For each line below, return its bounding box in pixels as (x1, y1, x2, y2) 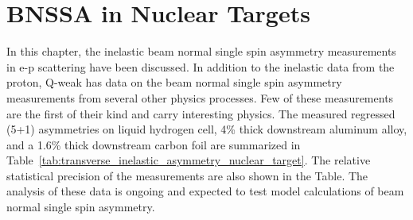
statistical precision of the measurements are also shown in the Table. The (6, 167, 368, 183)
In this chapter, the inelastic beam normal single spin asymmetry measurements (6, 43, 396, 60)
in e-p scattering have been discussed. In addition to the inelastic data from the (6, 58, 395, 75)
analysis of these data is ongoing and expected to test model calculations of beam (6, 183, 404, 199)
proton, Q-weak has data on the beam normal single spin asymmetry (6, 74, 342, 91)
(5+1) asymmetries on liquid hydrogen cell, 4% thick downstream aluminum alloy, (6, 121, 407, 137)
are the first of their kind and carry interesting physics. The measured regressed (6, 105, 395, 122)
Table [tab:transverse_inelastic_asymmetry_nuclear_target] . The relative (6, 152, 371, 168)
